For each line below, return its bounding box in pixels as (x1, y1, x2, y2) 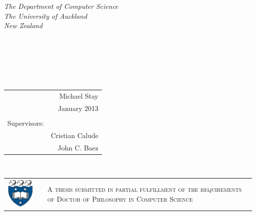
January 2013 (58, 103, 98, 113)
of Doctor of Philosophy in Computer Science (47, 193, 193, 204)
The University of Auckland (4, 10, 87, 21)
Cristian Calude (51, 130, 98, 140)
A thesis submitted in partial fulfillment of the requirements (47, 184, 242, 194)
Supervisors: (7, 117, 44, 128)
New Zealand (4, 20, 43, 31)
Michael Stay (59, 90, 98, 101)
